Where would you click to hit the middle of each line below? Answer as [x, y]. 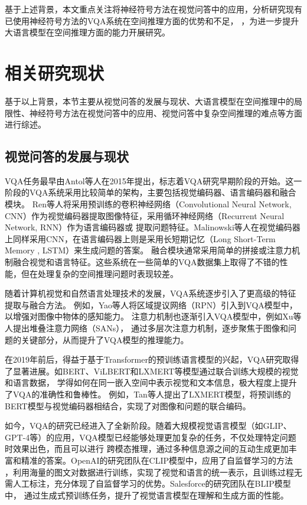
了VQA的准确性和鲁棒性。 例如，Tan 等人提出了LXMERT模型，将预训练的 [148, 394]
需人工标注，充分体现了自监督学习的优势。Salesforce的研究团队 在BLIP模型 [148, 483]
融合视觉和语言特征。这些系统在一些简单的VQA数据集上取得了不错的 [146, 262]
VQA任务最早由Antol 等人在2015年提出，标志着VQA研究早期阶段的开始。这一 [153, 180]
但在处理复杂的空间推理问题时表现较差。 [99, 273]
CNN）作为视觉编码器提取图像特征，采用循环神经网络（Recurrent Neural [145, 215]
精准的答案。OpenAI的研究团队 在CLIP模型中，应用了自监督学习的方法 [157, 460]
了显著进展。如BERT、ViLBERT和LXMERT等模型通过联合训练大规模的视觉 [152, 371]
